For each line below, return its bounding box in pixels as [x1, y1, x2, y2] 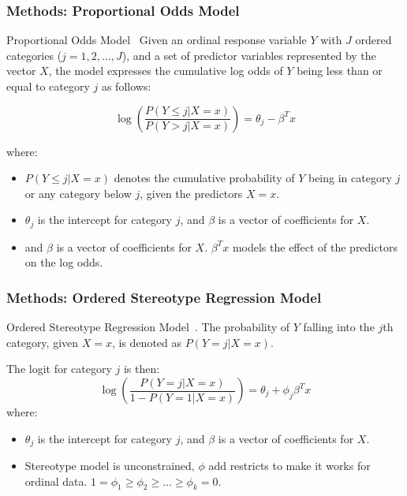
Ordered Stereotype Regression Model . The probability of [6, 319, 290, 335]
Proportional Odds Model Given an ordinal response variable [6, 32, 307, 48]
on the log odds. [24, 254, 103, 270]
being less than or [297, 62, 383, 79]
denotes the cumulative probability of [114, 170, 295, 186]
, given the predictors [140, 185, 243, 201]
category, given [6, 334, 79, 350]
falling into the [303, 319, 375, 335]
